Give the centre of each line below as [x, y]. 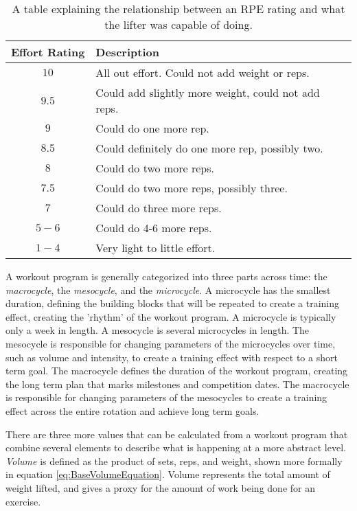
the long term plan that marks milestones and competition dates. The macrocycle [177, 384]
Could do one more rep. [152, 128]
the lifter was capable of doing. [178, 24]
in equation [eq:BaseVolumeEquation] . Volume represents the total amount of [168, 474]
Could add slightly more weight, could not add [208, 92]
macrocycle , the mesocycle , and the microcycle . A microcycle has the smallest [168, 289]
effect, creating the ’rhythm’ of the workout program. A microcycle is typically [171, 316]
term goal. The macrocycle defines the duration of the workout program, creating [177, 371]
